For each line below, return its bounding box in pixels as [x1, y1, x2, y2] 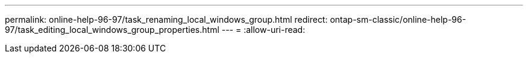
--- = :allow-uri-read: [221, 25, 306, 35]
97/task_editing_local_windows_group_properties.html [5, 25, 219, 35]
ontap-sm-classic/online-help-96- [330, 14, 467, 25]
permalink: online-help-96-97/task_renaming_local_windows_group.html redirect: [5, 14, 328, 25]
